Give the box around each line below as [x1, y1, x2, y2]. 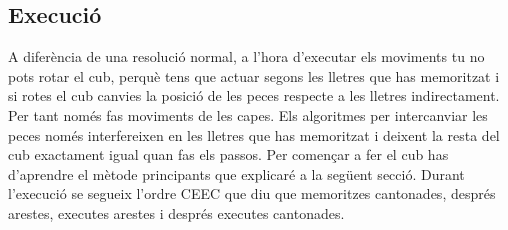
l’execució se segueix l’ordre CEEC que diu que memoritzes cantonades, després [8, 183, 496, 204]
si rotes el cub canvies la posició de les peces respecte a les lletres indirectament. [8, 85, 500, 106]
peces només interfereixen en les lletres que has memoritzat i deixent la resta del [8, 124, 500, 145]
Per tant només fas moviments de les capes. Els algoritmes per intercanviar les [8, 104, 488, 125]
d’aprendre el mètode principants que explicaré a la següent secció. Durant [8, 163, 465, 184]
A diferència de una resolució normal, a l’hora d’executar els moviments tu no [8, 46, 485, 67]
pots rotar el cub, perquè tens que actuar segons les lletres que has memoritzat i [8, 65, 500, 86]
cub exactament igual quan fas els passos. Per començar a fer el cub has [8, 144, 449, 165]
